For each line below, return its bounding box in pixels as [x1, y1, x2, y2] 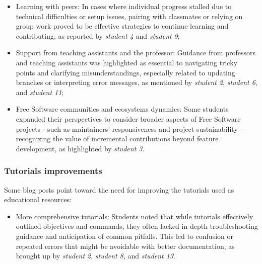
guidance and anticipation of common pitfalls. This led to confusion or [16, 230, 233, 241]
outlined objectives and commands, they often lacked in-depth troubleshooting [16, 221, 258, 231]
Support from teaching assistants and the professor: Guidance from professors [16, 47, 255, 58]
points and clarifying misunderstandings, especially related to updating [16, 67, 235, 77]
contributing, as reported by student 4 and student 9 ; [16, 30, 180, 41]
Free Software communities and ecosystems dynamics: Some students [16, 104, 229, 114]
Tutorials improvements [4, 164, 102, 177]
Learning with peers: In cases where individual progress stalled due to [16, 1, 232, 11]
